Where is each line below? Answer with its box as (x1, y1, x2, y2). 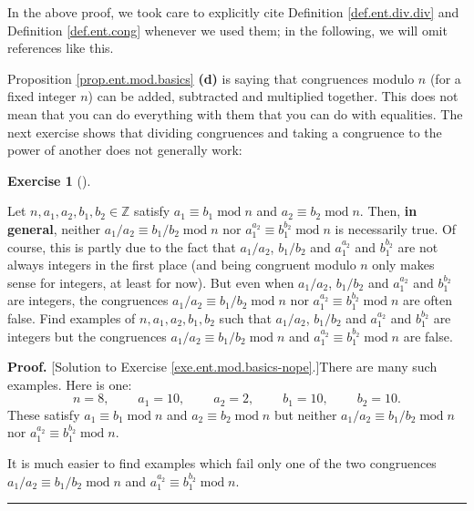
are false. (403, 326, 453, 345)
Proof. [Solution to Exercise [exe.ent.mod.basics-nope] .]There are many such (7, 357, 438, 376)
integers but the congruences (7, 326, 167, 345)
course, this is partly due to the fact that (7, 237, 236, 256)
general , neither (7, 219, 101, 238)
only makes (372, 255, 435, 274)
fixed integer (7, 87, 77, 106)
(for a (429, 68, 461, 87)
